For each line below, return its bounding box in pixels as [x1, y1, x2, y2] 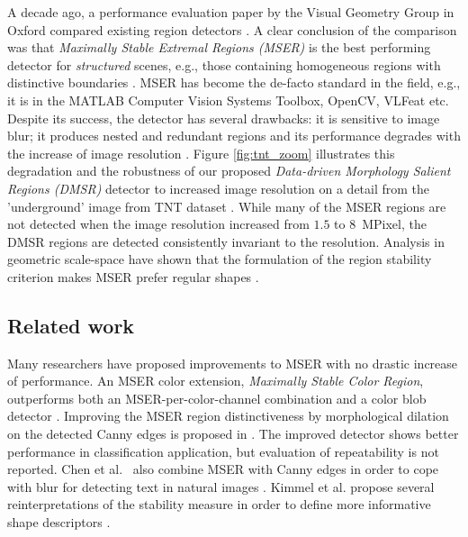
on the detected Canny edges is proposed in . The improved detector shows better [7, 424, 459, 443]
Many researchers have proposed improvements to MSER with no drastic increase [7, 353, 458, 372]
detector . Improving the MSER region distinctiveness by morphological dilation [7, 406, 449, 425]
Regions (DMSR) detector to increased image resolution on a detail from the [7, 178, 430, 197]
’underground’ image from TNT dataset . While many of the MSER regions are [7, 196, 446, 215]
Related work [7, 311, 135, 339]
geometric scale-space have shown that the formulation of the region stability [7, 250, 432, 268]
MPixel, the [362, 214, 427, 233]
